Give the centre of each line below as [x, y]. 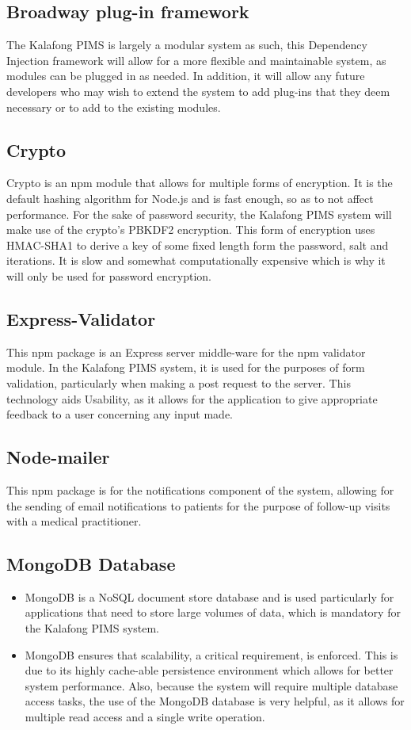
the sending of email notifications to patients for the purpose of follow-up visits [198, 505]
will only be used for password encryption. [109, 275]
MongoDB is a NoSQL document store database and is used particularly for [209, 596]
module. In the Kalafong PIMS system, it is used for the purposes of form [186, 367]
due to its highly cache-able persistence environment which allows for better [209, 670]
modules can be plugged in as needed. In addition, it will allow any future [186, 76]
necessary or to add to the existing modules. [114, 107]
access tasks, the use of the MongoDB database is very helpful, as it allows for [215, 701]
